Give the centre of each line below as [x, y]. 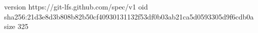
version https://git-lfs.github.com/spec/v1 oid [76, 6]
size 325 [16, 26]
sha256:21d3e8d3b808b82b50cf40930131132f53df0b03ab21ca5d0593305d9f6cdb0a [129, 16]
